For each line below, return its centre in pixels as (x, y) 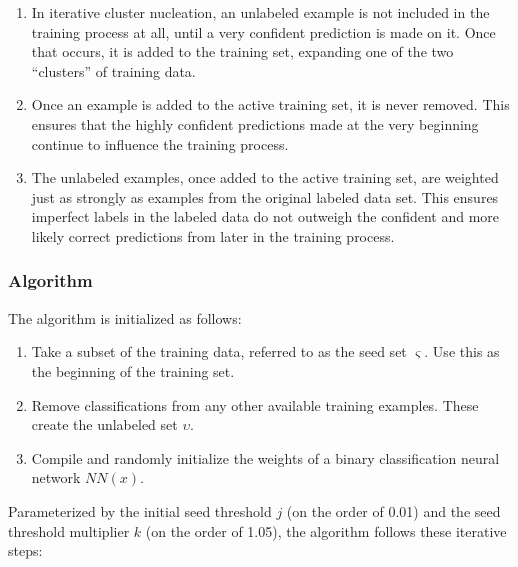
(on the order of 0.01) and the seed (393, 510)
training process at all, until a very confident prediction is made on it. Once (263, 31)
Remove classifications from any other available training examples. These (255, 404)
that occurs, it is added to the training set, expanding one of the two (242, 51)
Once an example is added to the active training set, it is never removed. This (270, 104)
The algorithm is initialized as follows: (125, 317)
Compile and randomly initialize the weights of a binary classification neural (265, 457)
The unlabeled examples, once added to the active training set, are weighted (265, 177)
